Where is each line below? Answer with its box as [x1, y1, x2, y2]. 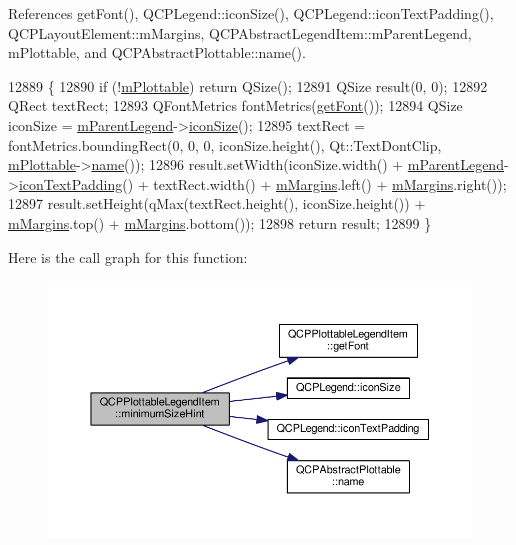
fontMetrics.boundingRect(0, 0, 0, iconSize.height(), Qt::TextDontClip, [8, 134, 442, 155]
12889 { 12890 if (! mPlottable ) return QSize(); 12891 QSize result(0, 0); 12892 [8, 75, 488, 96]
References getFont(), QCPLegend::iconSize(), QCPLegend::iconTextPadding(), [8, 3, 494, 23]
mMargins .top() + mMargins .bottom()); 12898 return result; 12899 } [8, 212, 432, 233]
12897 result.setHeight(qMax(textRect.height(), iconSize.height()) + [8, 193, 426, 214]
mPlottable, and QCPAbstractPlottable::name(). [8, 42, 306, 63]
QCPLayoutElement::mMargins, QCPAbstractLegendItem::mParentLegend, [8, 22, 472, 43]
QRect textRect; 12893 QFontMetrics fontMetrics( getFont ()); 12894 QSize [8, 95, 463, 116]
